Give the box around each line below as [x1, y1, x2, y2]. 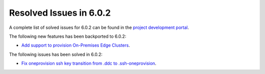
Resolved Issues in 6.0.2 [9, 7, 111, 18]
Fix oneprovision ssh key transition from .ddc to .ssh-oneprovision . [21, 60, 157, 66]
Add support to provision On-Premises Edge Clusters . [21, 42, 130, 49]
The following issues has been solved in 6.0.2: [9, 51, 103, 57]
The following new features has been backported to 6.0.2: [9, 33, 127, 39]
